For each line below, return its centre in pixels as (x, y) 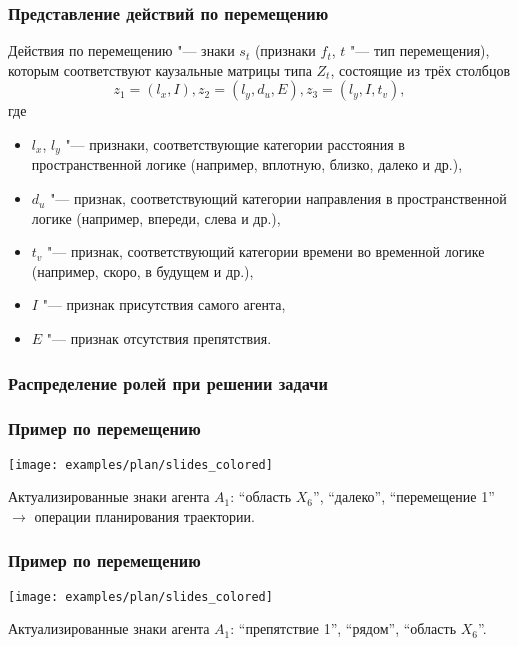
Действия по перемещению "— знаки (121, 50)
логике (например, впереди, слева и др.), (156, 217)
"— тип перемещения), (420, 50)
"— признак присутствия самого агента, (164, 304)
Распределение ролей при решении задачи (168, 382)
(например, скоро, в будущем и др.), (142, 270)
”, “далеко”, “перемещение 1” (404, 496)
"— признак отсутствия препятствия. (159, 338)
